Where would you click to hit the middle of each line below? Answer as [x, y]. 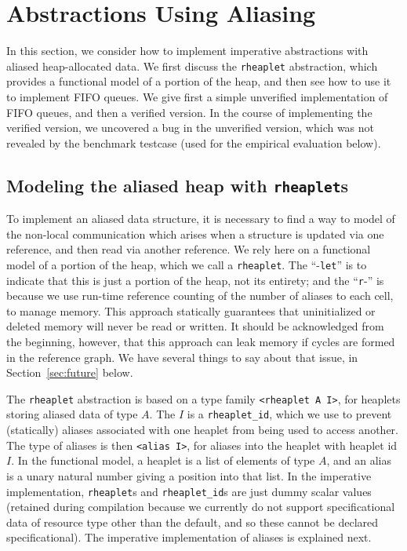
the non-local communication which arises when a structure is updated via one [195, 234]
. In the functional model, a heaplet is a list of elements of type [163, 460]
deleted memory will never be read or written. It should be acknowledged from [195, 326]
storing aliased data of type [72, 414]
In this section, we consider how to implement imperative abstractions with [187, 51]
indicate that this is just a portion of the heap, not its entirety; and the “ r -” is [195, 280]
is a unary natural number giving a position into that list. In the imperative [189, 475]
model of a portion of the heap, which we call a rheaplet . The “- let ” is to [187, 264]
